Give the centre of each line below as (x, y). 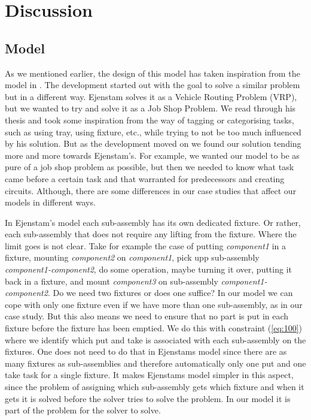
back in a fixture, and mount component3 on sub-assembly (112, 281)
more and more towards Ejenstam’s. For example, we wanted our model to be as (152, 155)
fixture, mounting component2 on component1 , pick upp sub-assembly (132, 257)
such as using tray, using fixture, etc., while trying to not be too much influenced (153, 132)
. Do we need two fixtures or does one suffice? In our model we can (170, 293)
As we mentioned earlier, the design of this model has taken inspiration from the (153, 73)
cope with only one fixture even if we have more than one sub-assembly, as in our (154, 304)
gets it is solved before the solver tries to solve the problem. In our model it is (148, 398)
